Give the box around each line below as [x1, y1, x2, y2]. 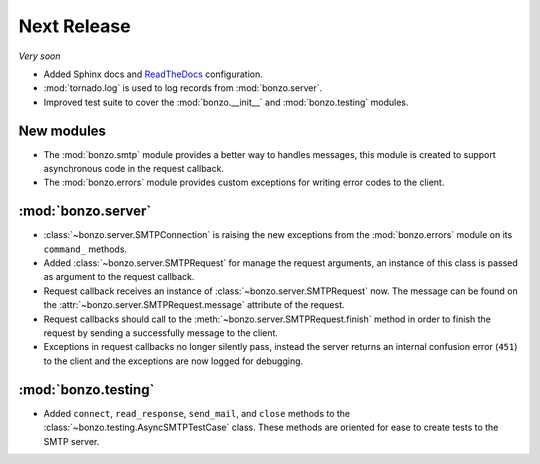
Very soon [18, 50, 61, 62]
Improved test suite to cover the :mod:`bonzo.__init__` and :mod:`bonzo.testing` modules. [43, 96, 409, 108]
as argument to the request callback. [43, 271, 195, 283]
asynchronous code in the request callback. [43, 163, 225, 175]
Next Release [18, 15, 131, 37]
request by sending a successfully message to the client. [43, 327, 279, 339]
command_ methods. [43, 243, 128, 255]
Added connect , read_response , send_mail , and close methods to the [43, 407, 350, 419]
